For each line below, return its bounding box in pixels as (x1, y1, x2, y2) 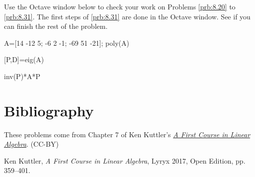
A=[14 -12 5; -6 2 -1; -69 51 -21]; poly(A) (4, 37, 129, 48)
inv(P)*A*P (4, 71, 41, 81)
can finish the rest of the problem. (4, 21, 108, 31)
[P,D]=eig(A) (4, 54, 44, 65)
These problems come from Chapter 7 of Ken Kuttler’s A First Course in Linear (4, 129, 251, 139)
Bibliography (4, 100, 94, 120)
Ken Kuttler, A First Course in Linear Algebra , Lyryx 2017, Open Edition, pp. (4, 155, 246, 166)
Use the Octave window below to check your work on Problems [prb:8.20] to (4, 1, 236, 11)
